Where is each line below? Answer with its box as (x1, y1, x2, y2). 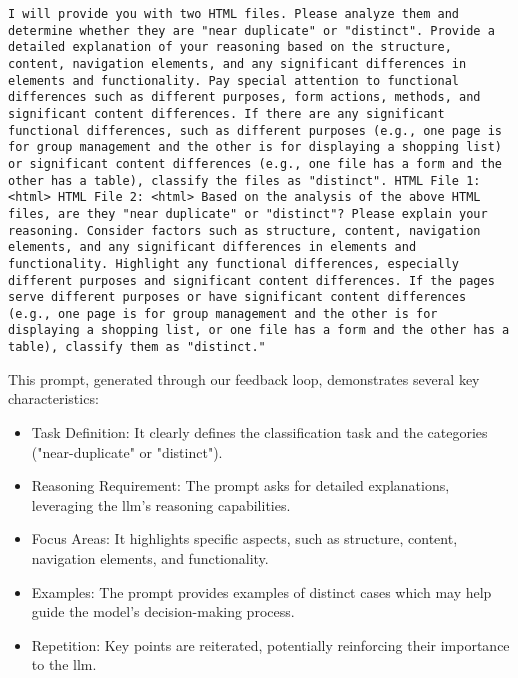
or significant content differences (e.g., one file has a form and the (8, 156, 502, 171)
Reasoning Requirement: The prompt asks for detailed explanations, (31, 475, 450, 496)
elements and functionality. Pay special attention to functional (8, 73, 460, 88)
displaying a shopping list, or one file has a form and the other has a (8, 323, 510, 338)
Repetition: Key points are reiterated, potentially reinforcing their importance (31, 634, 510, 655)
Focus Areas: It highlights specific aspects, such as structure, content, (31, 528, 458, 549)
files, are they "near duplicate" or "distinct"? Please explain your (8, 206, 488, 221)
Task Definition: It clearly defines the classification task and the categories (31, 421, 488, 442)
